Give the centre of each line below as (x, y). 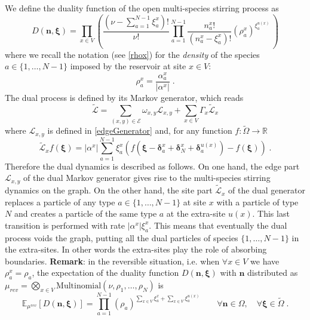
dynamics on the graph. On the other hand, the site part (109, 190)
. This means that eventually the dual (218, 225)
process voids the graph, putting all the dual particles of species (122, 237)
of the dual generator (267, 190)
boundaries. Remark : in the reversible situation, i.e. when (112, 261)
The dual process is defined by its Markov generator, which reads (124, 97)
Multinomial (79, 286)
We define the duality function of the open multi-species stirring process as (142, 8)
